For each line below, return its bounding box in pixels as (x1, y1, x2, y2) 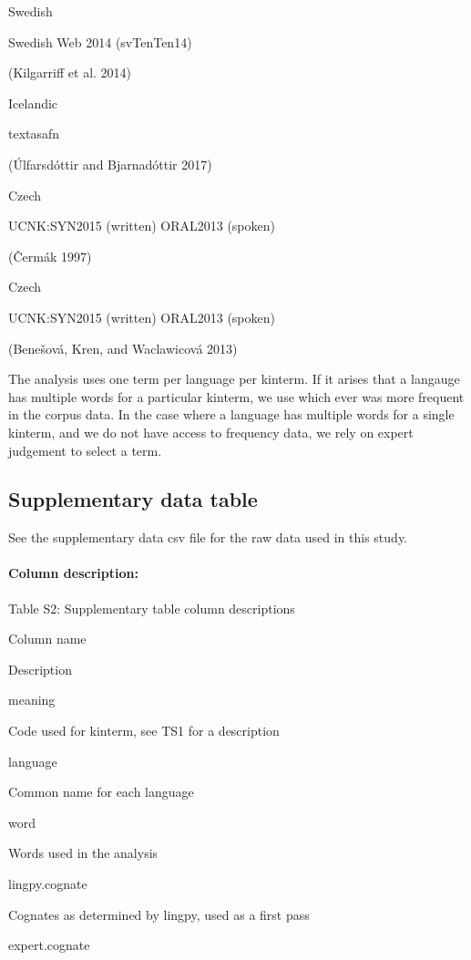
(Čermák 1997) (8, 246, 92, 265)
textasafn (8, 124, 60, 143)
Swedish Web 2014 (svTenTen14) (8, 32, 192, 51)
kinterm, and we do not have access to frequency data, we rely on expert (8, 422, 414, 441)
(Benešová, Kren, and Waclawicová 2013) (8, 338, 238, 357)
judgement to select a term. (8, 440, 162, 459)
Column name (8, 629, 87, 648)
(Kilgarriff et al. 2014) (8, 63, 132, 82)
